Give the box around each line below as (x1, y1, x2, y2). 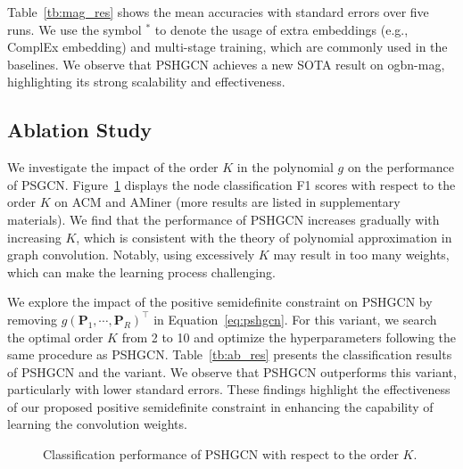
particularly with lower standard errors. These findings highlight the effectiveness (7, 380, 451, 399)
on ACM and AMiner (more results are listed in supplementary (54, 193, 401, 211)
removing (7, 309, 58, 328)
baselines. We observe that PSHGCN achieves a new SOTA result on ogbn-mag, (7, 54, 445, 73)
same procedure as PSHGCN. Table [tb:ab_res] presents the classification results (7, 345, 452, 364)
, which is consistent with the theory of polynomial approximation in (76, 227, 452, 246)
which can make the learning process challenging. (7, 262, 276, 281)
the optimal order (7, 327, 103, 346)
